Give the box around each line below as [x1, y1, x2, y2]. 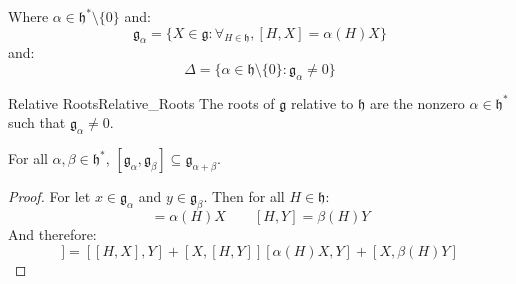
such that [8, 112, 66, 133]
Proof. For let [8, 186, 91, 207]
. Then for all [203, 186, 285, 207]
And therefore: [8, 223, 97, 244]
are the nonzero [369, 92, 465, 113]
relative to [291, 92, 354, 113]
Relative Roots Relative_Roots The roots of [8, 92, 275, 113]
